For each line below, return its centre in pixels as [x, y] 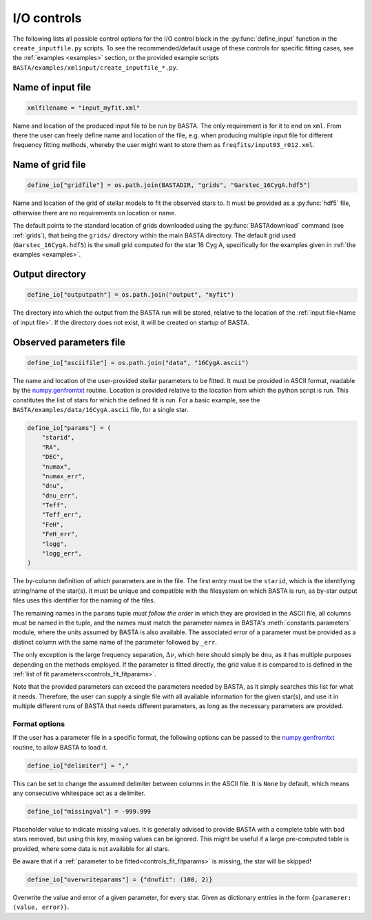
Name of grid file [49, 165]
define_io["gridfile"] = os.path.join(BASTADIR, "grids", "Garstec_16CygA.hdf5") [169, 185]
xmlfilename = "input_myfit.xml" [84, 108]
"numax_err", [64, 476]
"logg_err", [62, 554]
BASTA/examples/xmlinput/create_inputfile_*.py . [95, 67]
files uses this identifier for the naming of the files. [84, 600]
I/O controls [47, 18]
